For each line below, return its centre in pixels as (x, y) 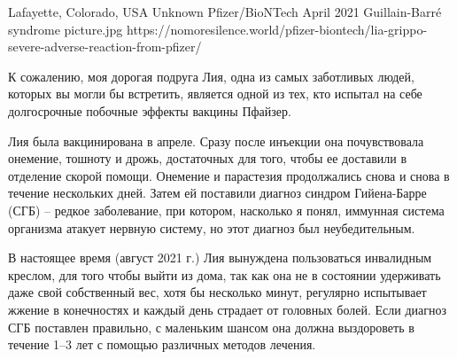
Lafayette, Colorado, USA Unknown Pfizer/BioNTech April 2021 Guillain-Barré (225, 12)
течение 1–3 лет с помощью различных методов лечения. (162, 344)
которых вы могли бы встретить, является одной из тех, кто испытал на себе (215, 94)
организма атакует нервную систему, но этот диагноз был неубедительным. (212, 227)
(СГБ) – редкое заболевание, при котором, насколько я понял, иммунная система (226, 210)
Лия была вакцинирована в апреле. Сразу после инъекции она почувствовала (216, 140)
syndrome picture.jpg (66, 29)
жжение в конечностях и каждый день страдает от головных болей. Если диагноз (227, 309)
